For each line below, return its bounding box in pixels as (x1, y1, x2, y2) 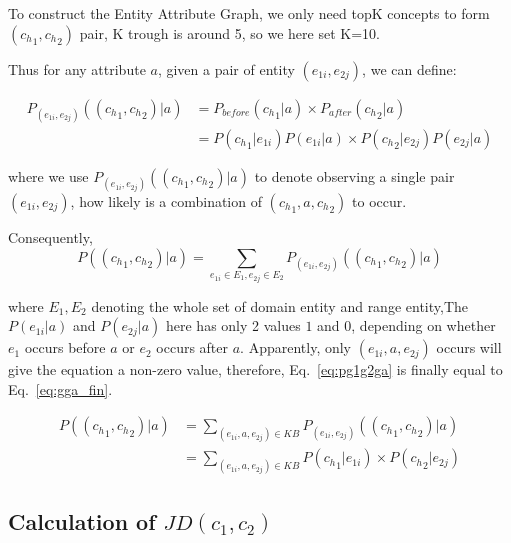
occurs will (436, 337, 502, 358)
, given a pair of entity (157, 58, 295, 79)
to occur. (352, 191, 407, 212)
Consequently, (8, 227, 93, 248)
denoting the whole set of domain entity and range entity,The (91, 295, 469, 316)
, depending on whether (351, 315, 496, 336)
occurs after (156, 337, 229, 358)
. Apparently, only (240, 337, 352, 358)
